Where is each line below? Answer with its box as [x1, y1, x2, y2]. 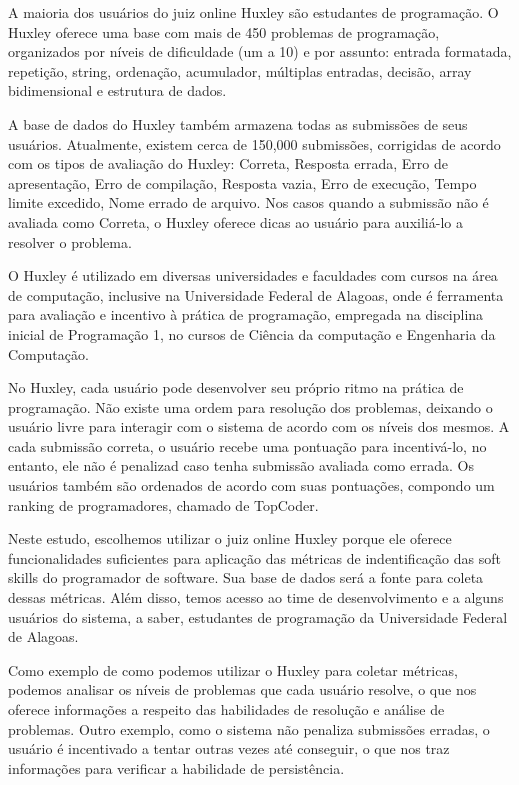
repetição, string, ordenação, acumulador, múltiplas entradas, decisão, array [8, 60, 472, 81]
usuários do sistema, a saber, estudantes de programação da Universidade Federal [8, 606, 508, 627]
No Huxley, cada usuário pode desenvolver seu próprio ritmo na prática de [8, 377, 464, 398]
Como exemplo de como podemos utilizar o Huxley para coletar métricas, [8, 659, 458, 680]
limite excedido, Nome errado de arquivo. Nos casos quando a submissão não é [8, 192, 489, 213]
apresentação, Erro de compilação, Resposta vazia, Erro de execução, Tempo [8, 172, 477, 193]
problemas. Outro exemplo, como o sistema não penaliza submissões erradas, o [8, 718, 490, 739]
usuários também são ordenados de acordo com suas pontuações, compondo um [8, 475, 495, 496]
